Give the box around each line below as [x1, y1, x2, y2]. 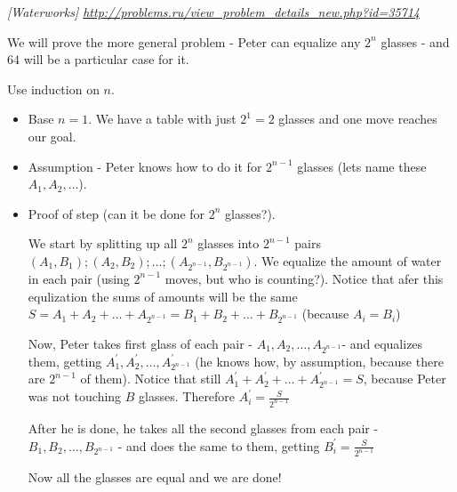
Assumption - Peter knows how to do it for [28, 157, 262, 175]
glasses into [197, 234, 260, 253]
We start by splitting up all [28, 234, 178, 253]
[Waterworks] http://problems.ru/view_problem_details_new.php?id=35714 [7, 3, 421, 20]
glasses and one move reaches [278, 109, 437, 128]
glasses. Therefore [139, 387, 236, 406]
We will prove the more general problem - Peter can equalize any [7, 32, 361, 51]
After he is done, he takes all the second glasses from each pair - [28, 419, 379, 437]
